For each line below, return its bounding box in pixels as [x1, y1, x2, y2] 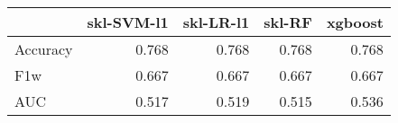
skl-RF [264, 12, 312, 32]
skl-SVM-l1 [87, 12, 169, 32]
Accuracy [14, 39, 73, 59]
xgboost [326, 12, 384, 32]
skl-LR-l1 [182, 12, 250, 32]
